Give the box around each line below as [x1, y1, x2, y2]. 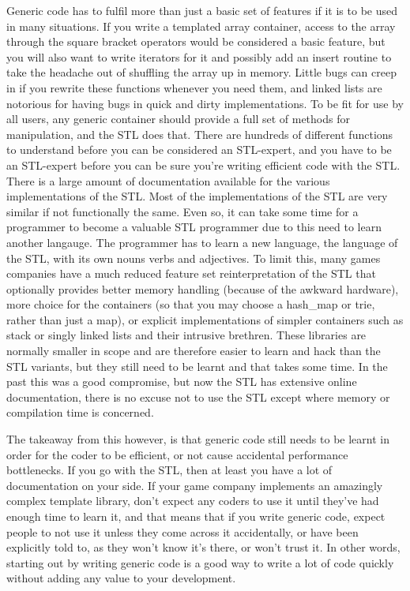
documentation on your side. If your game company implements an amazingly [6, 477, 383, 493]
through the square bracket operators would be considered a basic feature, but [6, 33, 386, 50]
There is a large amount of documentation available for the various [6, 172, 330, 189]
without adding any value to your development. [6, 570, 236, 586]
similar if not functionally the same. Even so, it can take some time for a [6, 203, 359, 219]
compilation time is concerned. [6, 404, 154, 421]
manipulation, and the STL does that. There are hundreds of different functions [6, 125, 393, 142]
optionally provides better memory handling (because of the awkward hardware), [6, 280, 399, 297]
